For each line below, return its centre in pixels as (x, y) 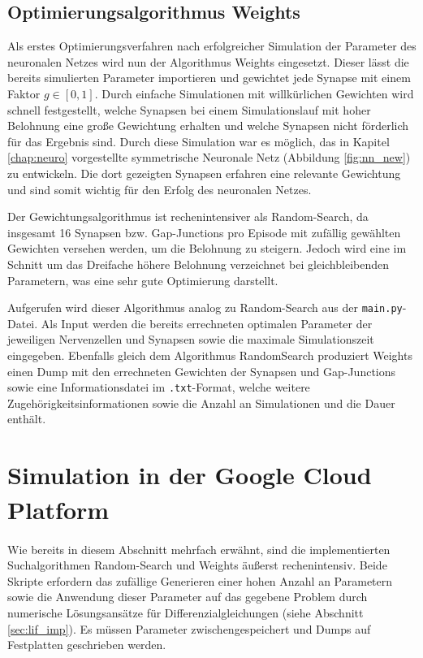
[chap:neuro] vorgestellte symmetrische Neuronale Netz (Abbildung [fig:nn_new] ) (209, 157)
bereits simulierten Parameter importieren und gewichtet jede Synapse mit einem (209, 78)
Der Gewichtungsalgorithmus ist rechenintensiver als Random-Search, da (188, 216)
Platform (58, 510)
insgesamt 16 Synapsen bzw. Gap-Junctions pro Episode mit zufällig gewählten (204, 232)
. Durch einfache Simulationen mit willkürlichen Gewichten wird (254, 93)
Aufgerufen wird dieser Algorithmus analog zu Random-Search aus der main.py (205, 307)
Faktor (24, 93)
